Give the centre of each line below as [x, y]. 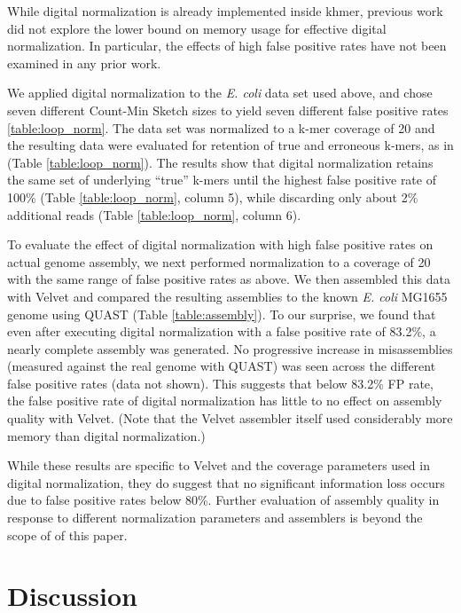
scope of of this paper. [67, 534]
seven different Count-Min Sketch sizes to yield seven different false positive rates [228, 110]
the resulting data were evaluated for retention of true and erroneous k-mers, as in [230, 145]
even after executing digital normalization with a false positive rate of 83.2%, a [222, 331]
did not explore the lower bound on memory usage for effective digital [197, 28]
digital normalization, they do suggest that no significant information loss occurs [226, 482]
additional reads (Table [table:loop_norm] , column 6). [154, 214]
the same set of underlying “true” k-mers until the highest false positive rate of [222, 180]
